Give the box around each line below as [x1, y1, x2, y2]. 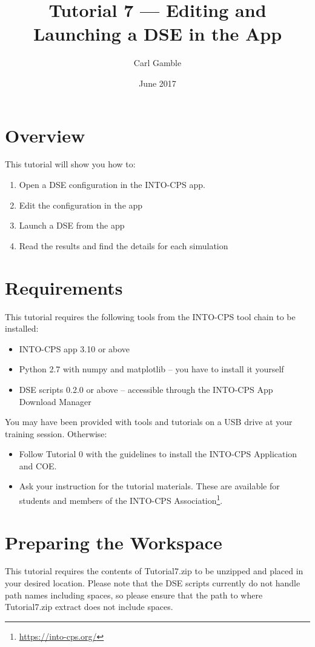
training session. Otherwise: [5, 427, 107, 440]
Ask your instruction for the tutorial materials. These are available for [19, 480, 280, 492]
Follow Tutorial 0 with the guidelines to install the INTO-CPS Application [19, 448, 297, 460]
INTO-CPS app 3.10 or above [19, 342, 130, 355]
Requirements [5, 275, 123, 300]
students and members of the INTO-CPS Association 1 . [19, 492, 223, 506]
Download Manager [19, 395, 91, 407]
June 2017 [139, 76, 176, 89]
